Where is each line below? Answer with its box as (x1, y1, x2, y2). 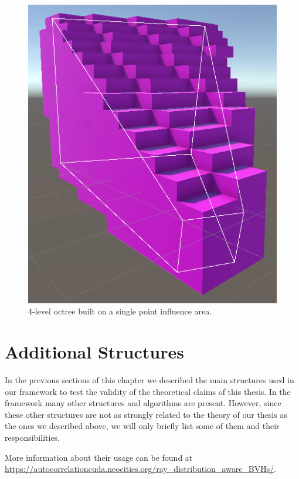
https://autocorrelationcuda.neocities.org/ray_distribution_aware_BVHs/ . (5, 463, 277, 475)
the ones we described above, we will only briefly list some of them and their (5, 420, 280, 432)
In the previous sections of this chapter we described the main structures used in (5, 373, 294, 386)
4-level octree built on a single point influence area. (28, 305, 212, 317)
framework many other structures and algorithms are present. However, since (5, 397, 281, 409)
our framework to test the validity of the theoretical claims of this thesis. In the (5, 385, 291, 397)
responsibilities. (5, 431, 60, 443)
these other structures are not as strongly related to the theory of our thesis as (5, 408, 287, 420)
